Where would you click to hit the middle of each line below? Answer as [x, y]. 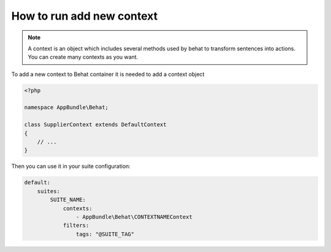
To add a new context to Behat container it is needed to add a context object [108, 74]
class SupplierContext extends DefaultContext [95, 125]
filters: [76, 226]
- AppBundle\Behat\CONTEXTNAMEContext [134, 217]
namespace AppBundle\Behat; [66, 108]
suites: [49, 191]
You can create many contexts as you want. [83, 57]
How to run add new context [85, 16]
